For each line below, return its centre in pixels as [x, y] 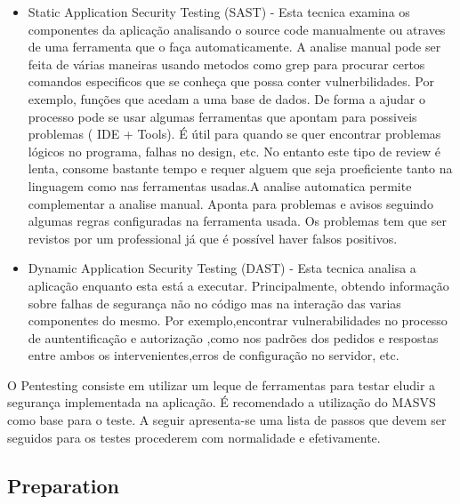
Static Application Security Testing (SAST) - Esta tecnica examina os [219, 12]
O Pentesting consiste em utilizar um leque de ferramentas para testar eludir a [222, 384]
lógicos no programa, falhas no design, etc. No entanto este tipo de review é [234, 151]
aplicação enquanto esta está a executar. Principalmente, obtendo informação [238, 285]
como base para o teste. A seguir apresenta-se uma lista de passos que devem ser [227, 420]
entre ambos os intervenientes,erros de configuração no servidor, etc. [214, 355]
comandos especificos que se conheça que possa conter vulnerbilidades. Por [231, 81]
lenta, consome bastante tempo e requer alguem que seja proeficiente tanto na [240, 168]
